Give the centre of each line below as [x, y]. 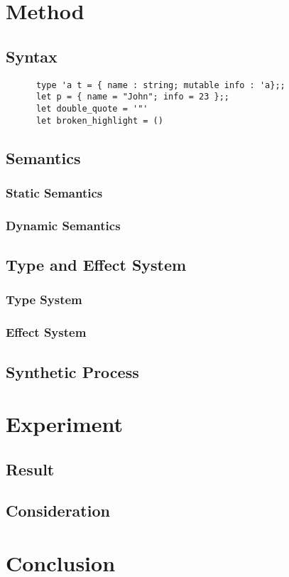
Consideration [58, 511]
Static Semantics [54, 192]
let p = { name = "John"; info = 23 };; [132, 97]
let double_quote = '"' [92, 108]
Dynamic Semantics [63, 225]
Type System [44, 300]
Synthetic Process [72, 371]
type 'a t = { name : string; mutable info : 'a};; [160, 85]
